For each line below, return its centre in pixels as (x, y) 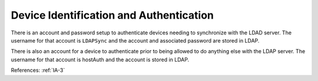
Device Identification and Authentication (112, 15)
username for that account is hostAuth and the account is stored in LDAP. (100, 59)
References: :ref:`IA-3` (38, 71)
